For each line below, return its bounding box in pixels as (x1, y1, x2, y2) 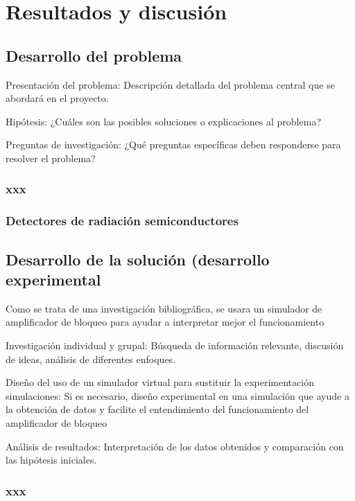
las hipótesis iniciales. (6, 452, 97, 467)
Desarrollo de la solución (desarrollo (6, 248, 270, 270)
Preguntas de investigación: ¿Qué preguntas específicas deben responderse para (6, 137, 341, 152)
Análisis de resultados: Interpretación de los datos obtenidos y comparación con (6, 439, 344, 453)
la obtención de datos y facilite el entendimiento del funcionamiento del (6, 402, 309, 416)
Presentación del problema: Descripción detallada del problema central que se (6, 77, 335, 91)
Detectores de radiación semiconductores (6, 212, 239, 229)
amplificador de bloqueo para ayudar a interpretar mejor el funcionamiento (6, 315, 324, 329)
